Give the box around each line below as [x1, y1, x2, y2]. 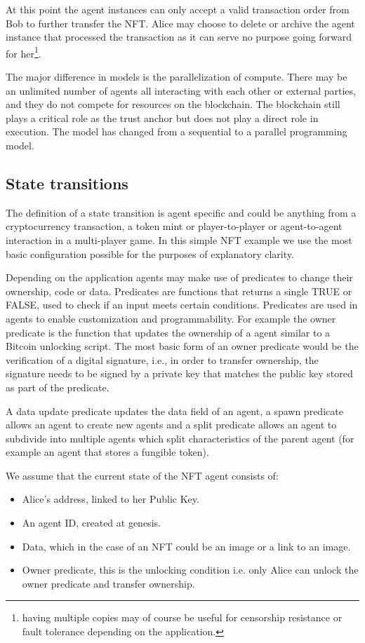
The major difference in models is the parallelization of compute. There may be [6, 69, 347, 84]
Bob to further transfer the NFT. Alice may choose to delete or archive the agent [6, 15, 355, 30]
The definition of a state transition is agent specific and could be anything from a [6, 205, 357, 219]
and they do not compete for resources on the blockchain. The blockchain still [6, 97, 340, 111]
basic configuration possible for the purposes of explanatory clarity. [6, 246, 294, 261]
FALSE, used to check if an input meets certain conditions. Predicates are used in [6, 297, 358, 312]
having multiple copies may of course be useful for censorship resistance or [22, 610, 343, 625]
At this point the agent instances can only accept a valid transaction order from [6, 2, 350, 16]
